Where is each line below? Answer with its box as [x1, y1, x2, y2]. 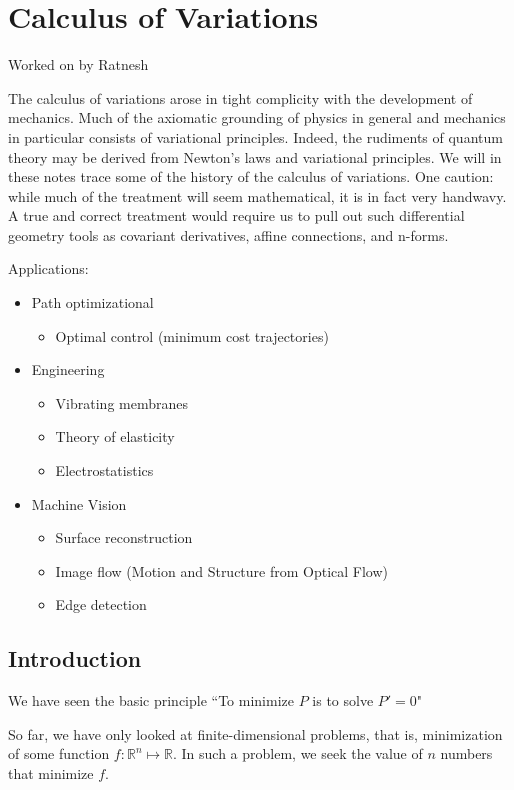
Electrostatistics [55, 460, 154, 481]
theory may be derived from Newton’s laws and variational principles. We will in [8, 146, 502, 167]
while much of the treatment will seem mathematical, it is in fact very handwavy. [8, 185, 507, 206]
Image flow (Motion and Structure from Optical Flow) [55, 560, 389, 581]
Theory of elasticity [55, 426, 175, 447]
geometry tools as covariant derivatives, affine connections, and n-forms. [8, 224, 449, 245]
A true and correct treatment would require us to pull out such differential [8, 205, 465, 226]
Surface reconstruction [55, 527, 193, 548]
